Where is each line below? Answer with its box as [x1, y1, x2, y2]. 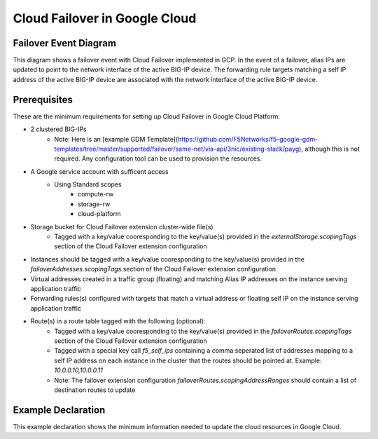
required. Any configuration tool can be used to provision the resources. [54, 154, 262, 163]
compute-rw [78, 190, 114, 198]
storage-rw [78, 200, 111, 208]
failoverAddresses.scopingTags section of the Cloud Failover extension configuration [30, 265, 276, 273]
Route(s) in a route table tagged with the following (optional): [30, 317, 206, 325]
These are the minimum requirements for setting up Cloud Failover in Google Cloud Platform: [13, 112, 280, 121]
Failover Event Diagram [13, 37, 117, 49]
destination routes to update [54, 386, 136, 394]
